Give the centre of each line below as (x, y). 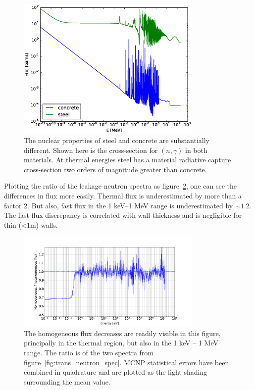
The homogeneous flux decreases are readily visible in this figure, (122, 333)
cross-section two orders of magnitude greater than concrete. (115, 169)
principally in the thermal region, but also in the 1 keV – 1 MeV (121, 343)
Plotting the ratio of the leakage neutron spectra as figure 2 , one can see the (120, 186)
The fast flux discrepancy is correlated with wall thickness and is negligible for (123, 215)
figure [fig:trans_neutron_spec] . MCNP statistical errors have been (127, 362)
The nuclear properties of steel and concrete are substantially (117, 140)
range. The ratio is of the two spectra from (89, 352)
